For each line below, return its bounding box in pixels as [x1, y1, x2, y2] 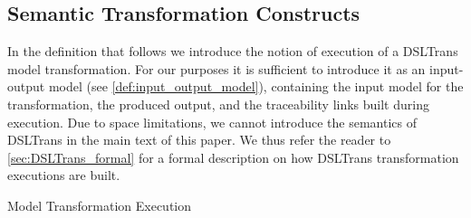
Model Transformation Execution [7, 195, 191, 214]
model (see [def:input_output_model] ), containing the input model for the [48, 77, 464, 96]
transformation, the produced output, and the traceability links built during [7, 94, 429, 113]
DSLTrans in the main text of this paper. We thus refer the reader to [7, 130, 391, 149]
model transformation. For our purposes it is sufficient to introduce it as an [7, 59, 426, 78]
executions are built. [7, 166, 120, 185]
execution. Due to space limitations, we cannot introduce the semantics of [7, 112, 418, 131]
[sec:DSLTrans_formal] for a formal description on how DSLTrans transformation [7, 147, 459, 166]
